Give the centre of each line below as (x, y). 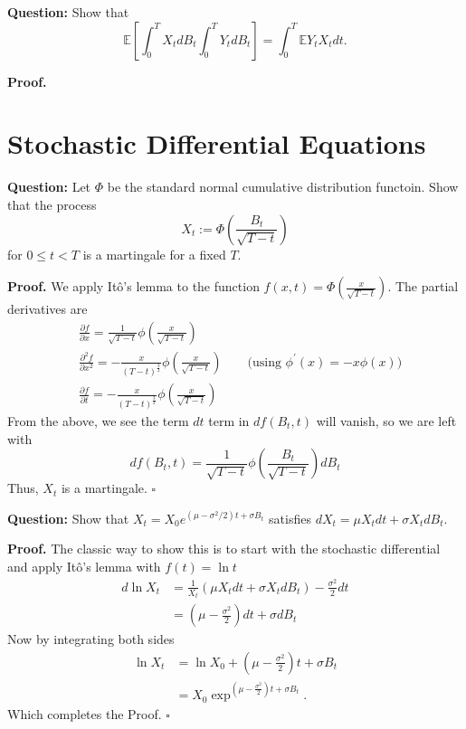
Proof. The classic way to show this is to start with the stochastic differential (224, 549)
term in (229, 421)
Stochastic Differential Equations (217, 143)
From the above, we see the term (98, 421)
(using (264, 362)
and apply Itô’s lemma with (84, 566)
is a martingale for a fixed (154, 254)
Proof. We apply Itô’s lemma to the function (133, 286)
